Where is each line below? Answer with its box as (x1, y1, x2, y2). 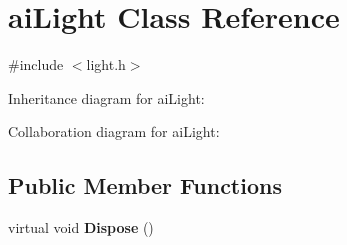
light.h (86, 54, 126, 75)
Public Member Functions (8, 170, 282, 201)
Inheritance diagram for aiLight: (8, 87, 205, 108)
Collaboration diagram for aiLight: (8, 121, 220, 142)
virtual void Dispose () (8, 217, 154, 238)
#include (8, 54, 64, 75)
